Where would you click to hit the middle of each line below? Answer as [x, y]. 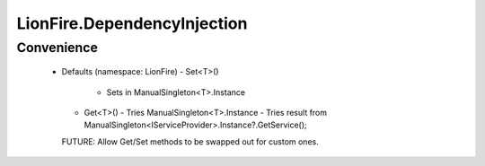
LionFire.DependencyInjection [132, 23]
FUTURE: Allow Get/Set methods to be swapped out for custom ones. [190, 141]
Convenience [57, 48]
